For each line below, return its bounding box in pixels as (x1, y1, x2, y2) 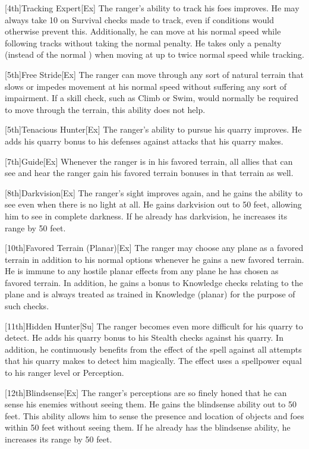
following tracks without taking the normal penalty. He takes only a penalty (5, 36, 282, 49)
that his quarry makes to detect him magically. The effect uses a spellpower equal (5, 354, 302, 367)
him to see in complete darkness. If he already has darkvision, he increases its (5, 209, 288, 222)
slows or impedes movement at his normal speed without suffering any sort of (5, 80, 286, 92)
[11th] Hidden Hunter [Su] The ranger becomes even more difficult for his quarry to (5, 319, 303, 332)
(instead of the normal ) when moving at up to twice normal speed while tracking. (5, 48, 304, 61)
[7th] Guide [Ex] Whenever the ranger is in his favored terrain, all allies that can (5, 155, 293, 167)
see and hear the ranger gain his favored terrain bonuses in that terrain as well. (5, 167, 294, 179)
